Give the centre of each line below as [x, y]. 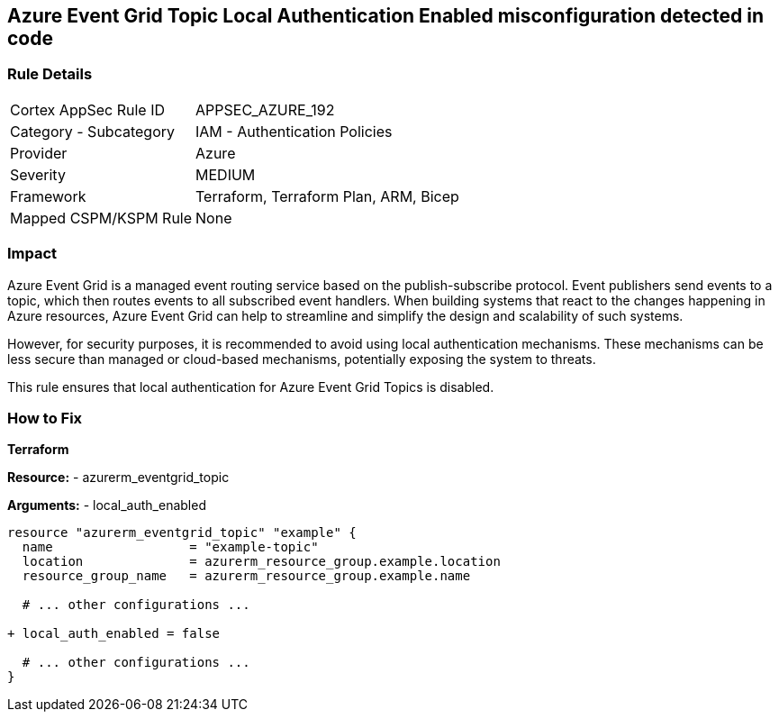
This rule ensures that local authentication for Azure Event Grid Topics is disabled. [251, 387]
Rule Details [50, 74]
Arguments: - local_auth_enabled [107, 505]
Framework [48, 196]
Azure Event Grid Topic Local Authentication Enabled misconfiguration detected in [386, 16]
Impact [32, 254]
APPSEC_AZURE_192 [265, 109]
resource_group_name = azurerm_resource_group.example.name [246, 576]
